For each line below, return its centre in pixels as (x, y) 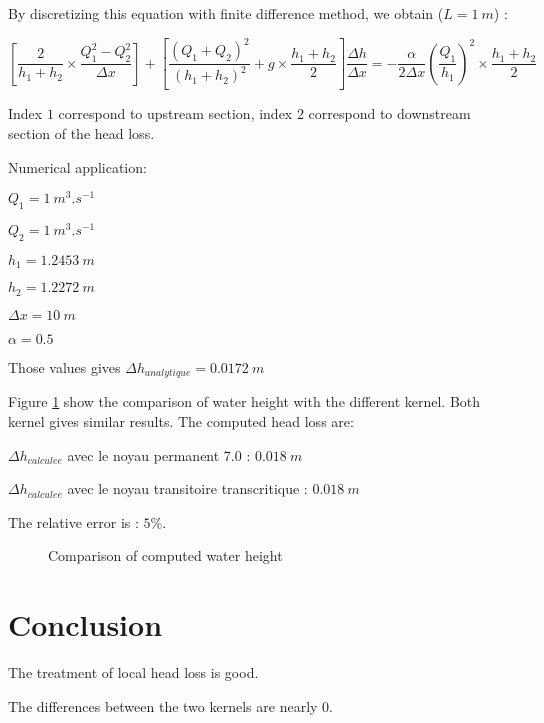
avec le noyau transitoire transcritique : (187, 488)
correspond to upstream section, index (175, 113)
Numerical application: (77, 166)
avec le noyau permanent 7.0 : (159, 454)
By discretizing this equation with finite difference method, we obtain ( (226, 13)
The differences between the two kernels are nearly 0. (170, 705)
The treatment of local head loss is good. (133, 672)
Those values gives (64, 366)
